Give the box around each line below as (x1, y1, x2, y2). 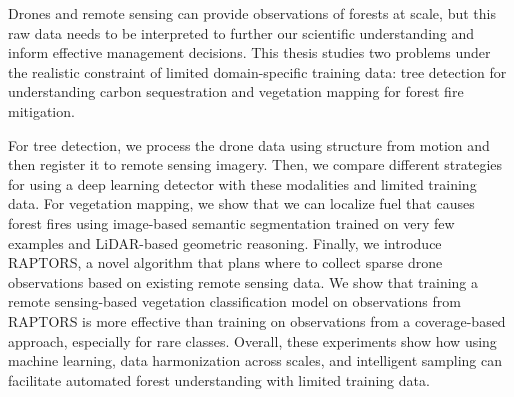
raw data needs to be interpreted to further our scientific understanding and (8, 22, 475, 43)
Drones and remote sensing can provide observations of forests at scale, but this (8, 3, 496, 23)
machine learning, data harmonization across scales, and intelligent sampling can (8, 350, 503, 371)
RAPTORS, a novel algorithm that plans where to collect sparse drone (8, 252, 443, 273)
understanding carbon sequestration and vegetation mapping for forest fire (8, 81, 464, 102)
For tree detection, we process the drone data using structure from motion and (8, 134, 490, 155)
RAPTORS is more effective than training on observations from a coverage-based (8, 310, 506, 331)
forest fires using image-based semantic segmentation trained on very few (8, 212, 455, 233)
